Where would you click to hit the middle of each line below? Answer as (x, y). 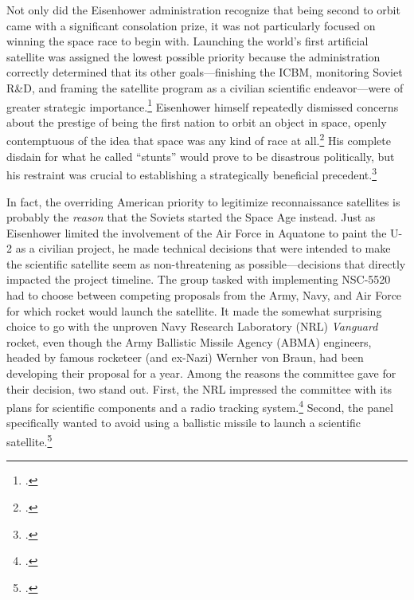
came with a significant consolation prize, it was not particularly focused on (191, 25)
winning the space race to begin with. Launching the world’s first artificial (187, 41)
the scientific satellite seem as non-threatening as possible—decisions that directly (206, 263)
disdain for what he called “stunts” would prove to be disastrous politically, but (201, 156)
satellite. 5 (29, 440)
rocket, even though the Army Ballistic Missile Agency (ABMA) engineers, (189, 341)
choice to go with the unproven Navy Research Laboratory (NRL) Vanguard (192, 326)
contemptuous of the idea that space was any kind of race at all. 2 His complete (199, 139)
